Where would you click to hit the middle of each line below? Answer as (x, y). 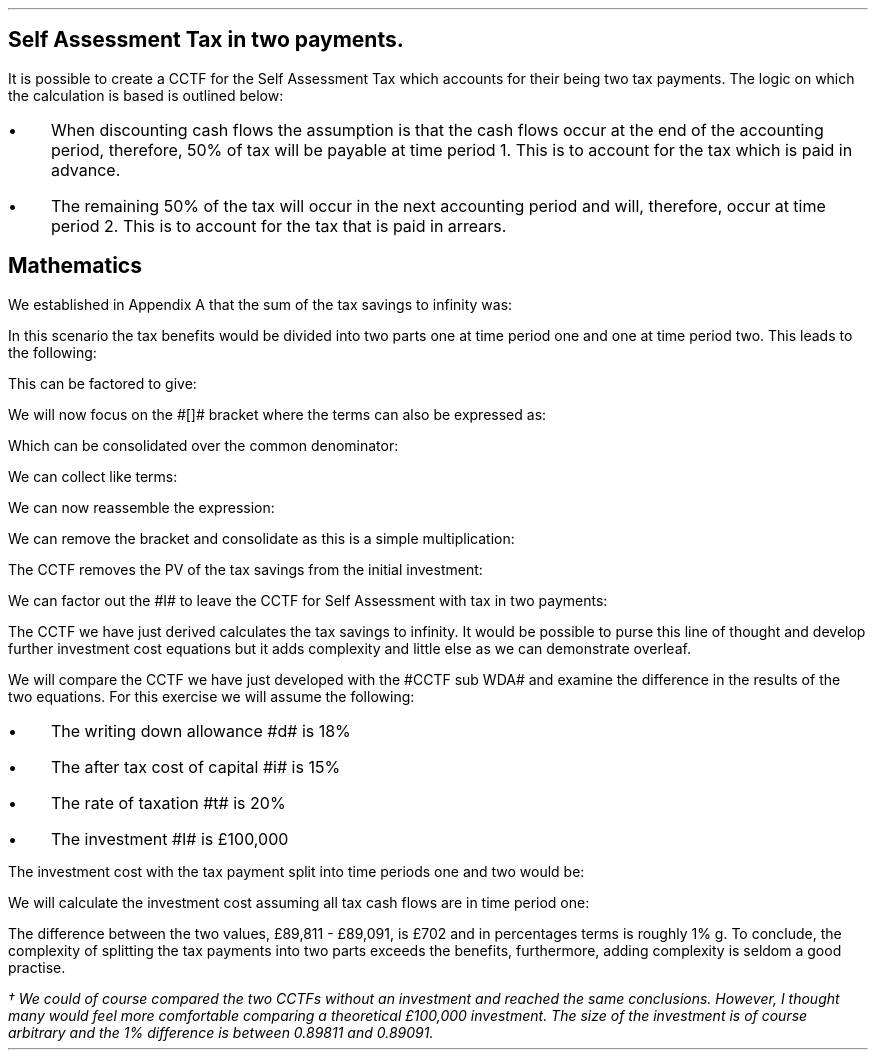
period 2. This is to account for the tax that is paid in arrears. (278, 225)
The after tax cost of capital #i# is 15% (195, 766)
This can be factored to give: (102, 383)
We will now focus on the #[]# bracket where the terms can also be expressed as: (277, 414)
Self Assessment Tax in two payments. (206, 40)
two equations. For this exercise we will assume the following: (211, 696)
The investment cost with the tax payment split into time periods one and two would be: (296, 871)
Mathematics (75, 266)
